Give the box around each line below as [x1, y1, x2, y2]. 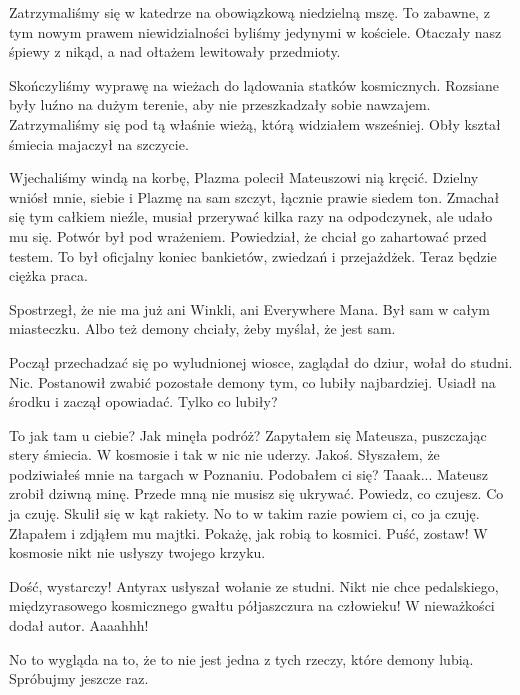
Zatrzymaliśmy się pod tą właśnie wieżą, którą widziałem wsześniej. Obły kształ [9, 113, 501, 134]
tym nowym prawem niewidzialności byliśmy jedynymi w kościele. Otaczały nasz [9, 21, 502, 42]
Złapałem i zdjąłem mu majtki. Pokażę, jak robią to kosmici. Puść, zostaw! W [9, 522, 488, 543]
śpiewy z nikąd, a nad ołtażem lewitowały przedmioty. [9, 41, 341, 62]
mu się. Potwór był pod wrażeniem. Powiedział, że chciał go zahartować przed [9, 225, 487, 246]
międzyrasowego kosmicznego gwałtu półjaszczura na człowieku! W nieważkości [9, 595, 495, 616]
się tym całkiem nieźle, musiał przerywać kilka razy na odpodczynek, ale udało [9, 206, 493, 227]
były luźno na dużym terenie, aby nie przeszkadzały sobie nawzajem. [9, 94, 431, 115]
